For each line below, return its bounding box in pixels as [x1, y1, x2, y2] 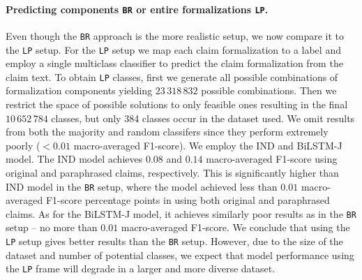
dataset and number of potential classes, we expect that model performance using [6, 247, 354, 262]
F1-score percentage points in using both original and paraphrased [45, 193, 330, 207]
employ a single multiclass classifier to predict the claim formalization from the [6, 56, 343, 71]
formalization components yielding [6, 83, 153, 98]
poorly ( [6, 138, 40, 152]
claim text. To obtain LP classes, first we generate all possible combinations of [6, 69, 338, 84]
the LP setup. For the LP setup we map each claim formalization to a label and [6, 42, 341, 57]
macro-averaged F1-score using [206, 152, 338, 166]
